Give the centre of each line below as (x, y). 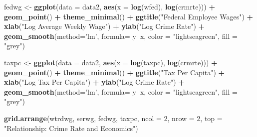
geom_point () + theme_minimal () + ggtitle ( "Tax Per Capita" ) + (115, 72)
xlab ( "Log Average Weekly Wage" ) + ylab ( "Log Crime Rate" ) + (105, 26)
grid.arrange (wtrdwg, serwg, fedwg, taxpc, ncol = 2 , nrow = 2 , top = (113, 118)
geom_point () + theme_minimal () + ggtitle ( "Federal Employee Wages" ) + (129, 16)
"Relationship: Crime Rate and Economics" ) (71, 128)
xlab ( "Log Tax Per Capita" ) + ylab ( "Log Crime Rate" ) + (94, 82)
